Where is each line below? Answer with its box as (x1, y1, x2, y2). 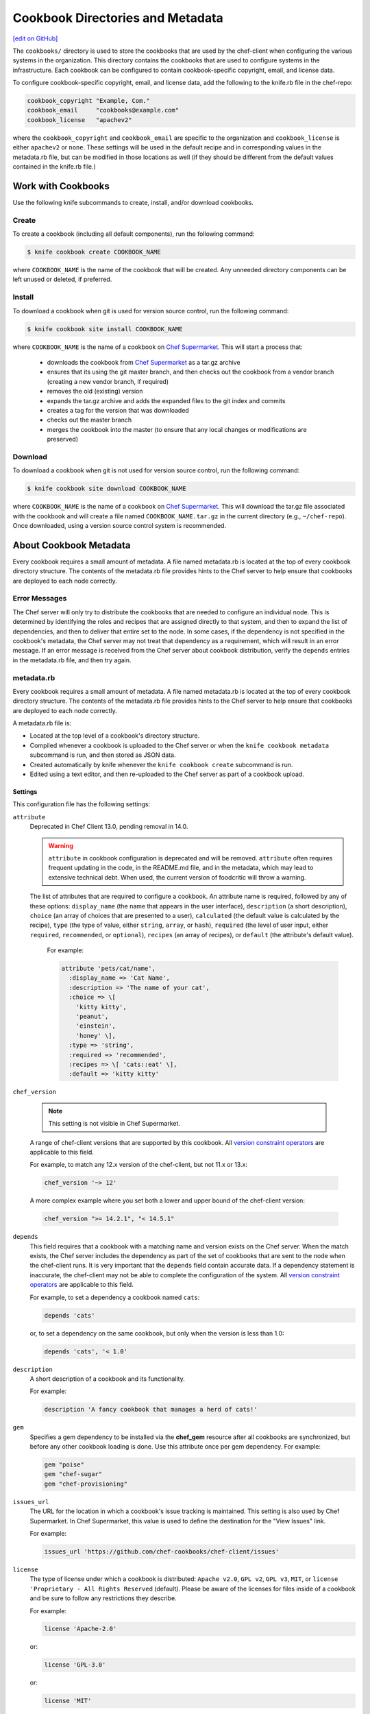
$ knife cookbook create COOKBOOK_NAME (27, 248, 161, 256)
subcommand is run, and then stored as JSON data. (29, 751, 176, 759)
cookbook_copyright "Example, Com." (27, 97, 151, 105)
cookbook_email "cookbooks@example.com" (27, 106, 180, 114)
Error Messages (12, 594, 67, 603)
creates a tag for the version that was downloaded (47, 406, 190, 414)
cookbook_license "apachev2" (27, 116, 133, 123)
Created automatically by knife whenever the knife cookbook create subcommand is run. (29, 760, 293, 769)
